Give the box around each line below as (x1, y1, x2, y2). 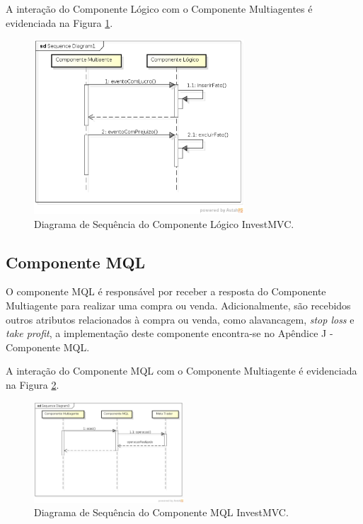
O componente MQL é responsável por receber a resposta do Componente (6, 284, 326, 299)
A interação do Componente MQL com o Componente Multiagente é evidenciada (6, 363, 357, 378)
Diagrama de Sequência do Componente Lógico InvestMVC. (34, 216, 294, 231)
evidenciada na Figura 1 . (6, 15, 113, 30)
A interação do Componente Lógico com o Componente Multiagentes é (6, 1, 313, 16)
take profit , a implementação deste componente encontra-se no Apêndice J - (6, 326, 333, 341)
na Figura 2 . (6, 377, 59, 392)
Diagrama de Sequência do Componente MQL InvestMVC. (34, 505, 289, 520)
